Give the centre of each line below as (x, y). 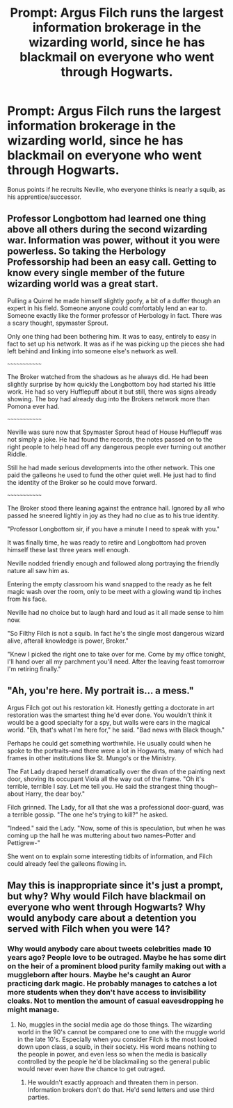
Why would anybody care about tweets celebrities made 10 (110, 949)
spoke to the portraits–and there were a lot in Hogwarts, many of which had (115, 750)
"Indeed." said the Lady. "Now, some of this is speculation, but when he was (116, 828)
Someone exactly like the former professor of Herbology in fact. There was (115, 315)
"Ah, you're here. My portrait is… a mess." (101, 691)
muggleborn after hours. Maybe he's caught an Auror (99, 974)
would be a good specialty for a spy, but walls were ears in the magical (109, 722)
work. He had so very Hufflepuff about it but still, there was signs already (112, 392)
